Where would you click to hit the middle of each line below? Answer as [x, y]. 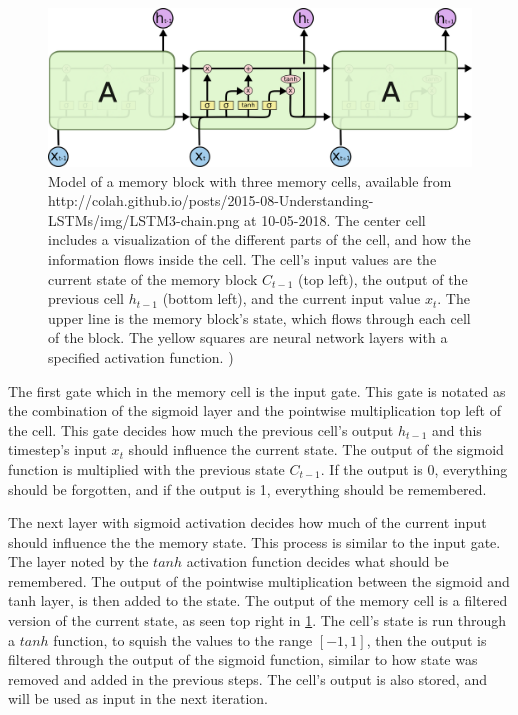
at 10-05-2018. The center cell [335, 219]
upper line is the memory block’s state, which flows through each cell [259, 317]
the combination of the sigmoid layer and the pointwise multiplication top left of [254, 410]
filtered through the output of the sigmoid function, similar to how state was [243, 659]
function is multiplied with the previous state [146, 468]
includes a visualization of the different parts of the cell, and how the [259, 239]
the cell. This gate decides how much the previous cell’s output [201, 429]
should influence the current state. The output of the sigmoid [316, 449]
